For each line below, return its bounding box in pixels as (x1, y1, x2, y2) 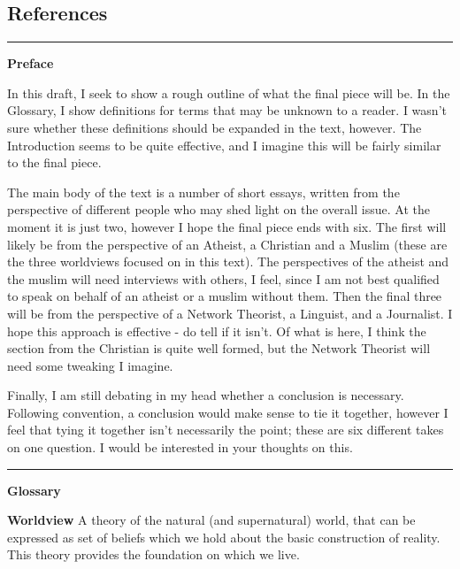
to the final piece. (7, 153, 102, 172)
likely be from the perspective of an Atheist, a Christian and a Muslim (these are (7, 235, 448, 253)
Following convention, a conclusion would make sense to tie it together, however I (7, 403, 448, 421)
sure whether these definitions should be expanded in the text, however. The (7, 118, 422, 136)
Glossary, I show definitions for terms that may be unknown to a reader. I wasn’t (7, 101, 447, 119)
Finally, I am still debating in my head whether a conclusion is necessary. (7, 386, 404, 404)
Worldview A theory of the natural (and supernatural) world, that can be (7, 511, 416, 529)
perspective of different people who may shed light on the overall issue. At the (7, 200, 430, 219)
